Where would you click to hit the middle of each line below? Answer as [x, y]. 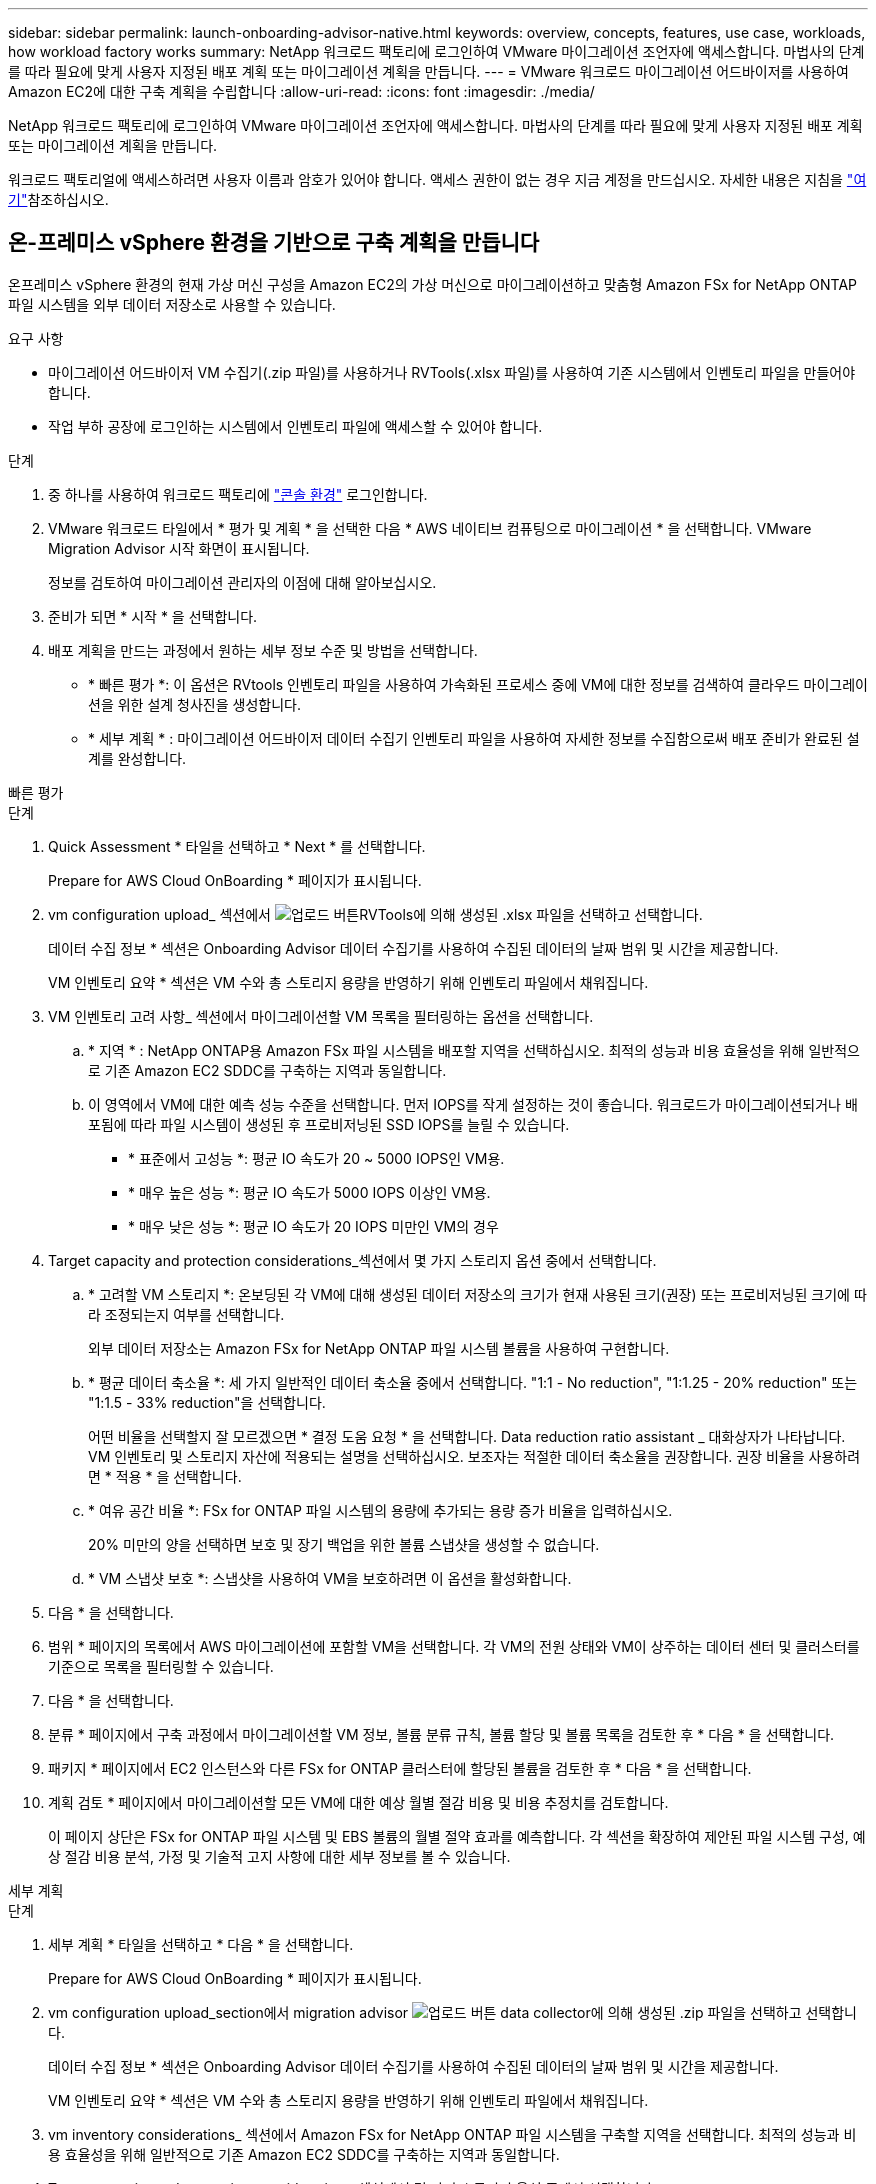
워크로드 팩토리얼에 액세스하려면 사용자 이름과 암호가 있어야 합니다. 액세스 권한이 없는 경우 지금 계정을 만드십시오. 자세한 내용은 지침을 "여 [437, 179]
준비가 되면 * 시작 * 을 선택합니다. [153, 616]
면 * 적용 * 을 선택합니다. [165, 1476]
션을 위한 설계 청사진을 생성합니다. [194, 704]
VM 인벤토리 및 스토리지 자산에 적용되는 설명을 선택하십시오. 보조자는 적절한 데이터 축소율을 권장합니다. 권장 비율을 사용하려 [474, 1456]
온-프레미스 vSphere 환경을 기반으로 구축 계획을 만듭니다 [274, 243]
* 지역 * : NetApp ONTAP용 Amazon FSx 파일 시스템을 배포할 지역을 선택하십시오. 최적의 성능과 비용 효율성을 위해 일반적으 [474, 1050]
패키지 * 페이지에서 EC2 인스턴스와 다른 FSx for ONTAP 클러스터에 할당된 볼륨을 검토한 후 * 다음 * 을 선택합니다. [400, 1768]
